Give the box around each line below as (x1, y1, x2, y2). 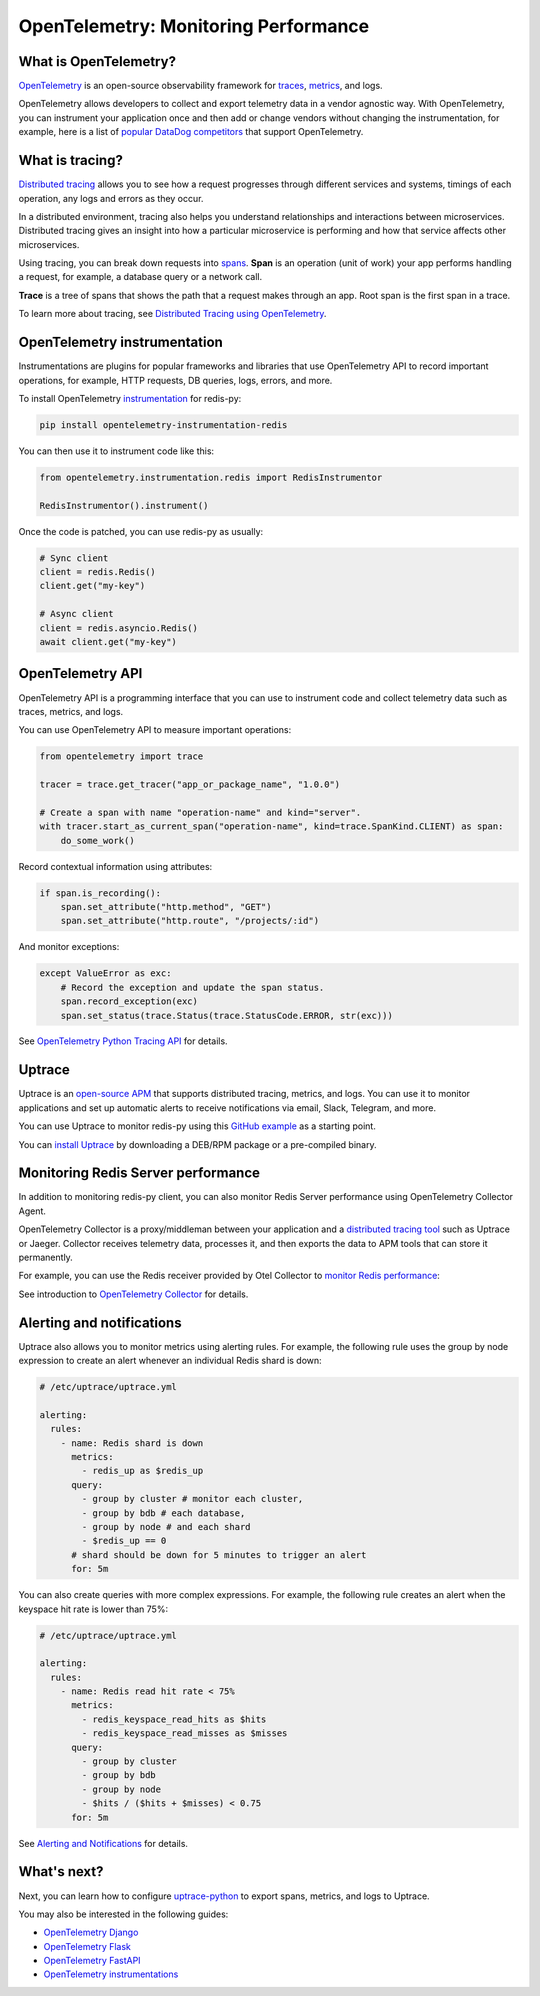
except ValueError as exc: (39, 968, 172, 979)
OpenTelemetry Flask (43, 1940, 132, 1952)
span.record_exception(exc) (60, 996, 199, 1007)
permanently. (18, 1251, 74, 1264)
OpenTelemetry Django (43, 1926, 139, 1939)
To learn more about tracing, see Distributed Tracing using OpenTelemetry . (18, 308, 327, 320)
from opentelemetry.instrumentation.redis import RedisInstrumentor (39, 471, 383, 483)
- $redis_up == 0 (81, 1535, 167, 1547)
